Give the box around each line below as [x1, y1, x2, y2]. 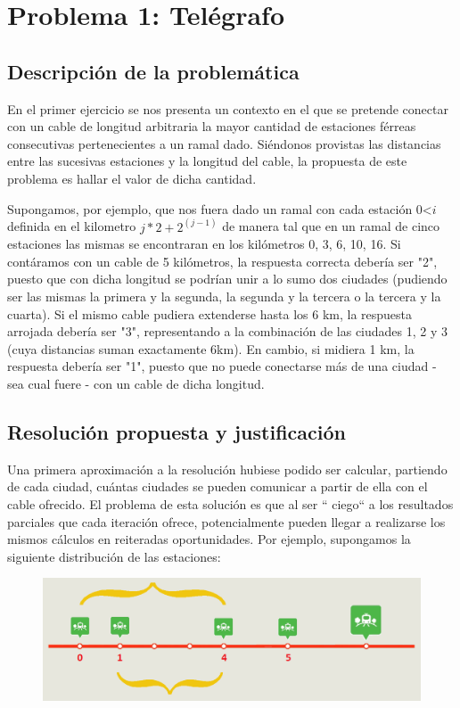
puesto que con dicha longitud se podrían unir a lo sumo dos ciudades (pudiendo [7, 269, 448, 288]
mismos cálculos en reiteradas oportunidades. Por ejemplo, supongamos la [7, 530, 411, 548]
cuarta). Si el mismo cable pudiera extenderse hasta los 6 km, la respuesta [7, 304, 413, 323]
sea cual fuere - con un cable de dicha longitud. [7, 374, 265, 392]
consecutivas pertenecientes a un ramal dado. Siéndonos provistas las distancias [7, 134, 441, 152]
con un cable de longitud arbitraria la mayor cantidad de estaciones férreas [7, 117, 416, 136]
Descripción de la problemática [7, 57, 300, 85]
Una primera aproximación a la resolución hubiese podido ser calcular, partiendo [7, 459, 448, 478]
